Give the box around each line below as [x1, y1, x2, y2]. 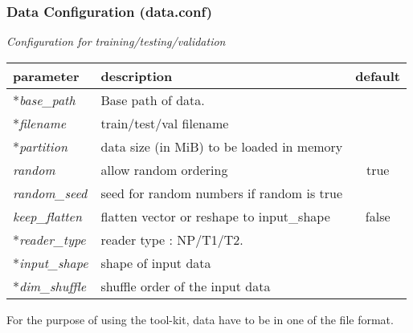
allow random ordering [100, 160, 228, 179]
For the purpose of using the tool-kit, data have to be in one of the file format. [6, 311, 394, 327]
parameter [13, 66, 80, 85]
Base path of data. [100, 90, 205, 109]
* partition [13, 136, 67, 156]
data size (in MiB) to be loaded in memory [100, 136, 343, 156]
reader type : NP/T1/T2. [100, 229, 243, 249]
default [355, 66, 401, 85]
